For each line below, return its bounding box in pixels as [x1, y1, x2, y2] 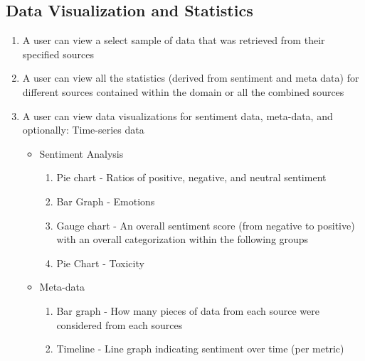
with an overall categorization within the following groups [56, 232, 309, 247]
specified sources [22, 46, 94, 61]
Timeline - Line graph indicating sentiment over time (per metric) [56, 341, 344, 356]
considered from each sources [56, 317, 183, 332]
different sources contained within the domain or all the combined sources [22, 84, 344, 99]
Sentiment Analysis [39, 146, 124, 161]
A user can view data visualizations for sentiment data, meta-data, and [22, 108, 333, 123]
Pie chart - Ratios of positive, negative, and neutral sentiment [56, 170, 327, 185]
